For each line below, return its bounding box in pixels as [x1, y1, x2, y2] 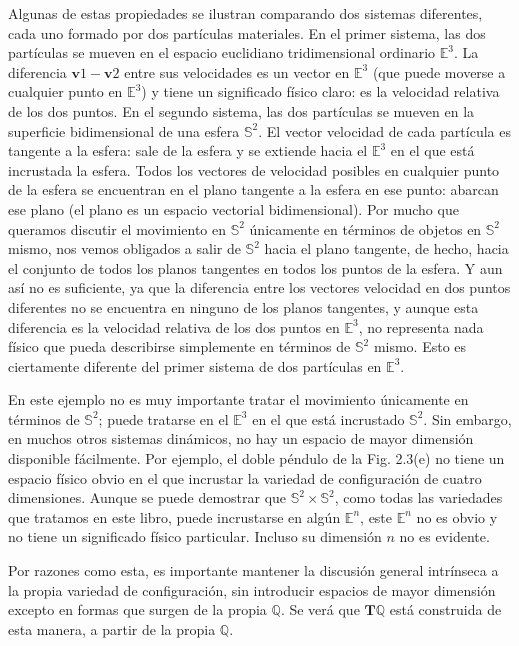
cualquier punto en [8, 81, 123, 102]
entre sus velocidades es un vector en [124, 61, 350, 82]
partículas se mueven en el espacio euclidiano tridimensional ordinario [8, 42, 436, 63]
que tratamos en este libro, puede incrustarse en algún [8, 506, 341, 527]
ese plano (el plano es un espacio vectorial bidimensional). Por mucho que [8, 198, 459, 219]
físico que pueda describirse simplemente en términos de [8, 336, 351, 357]
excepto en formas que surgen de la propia [8, 599, 267, 620]
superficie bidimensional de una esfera [8, 120, 240, 141]
